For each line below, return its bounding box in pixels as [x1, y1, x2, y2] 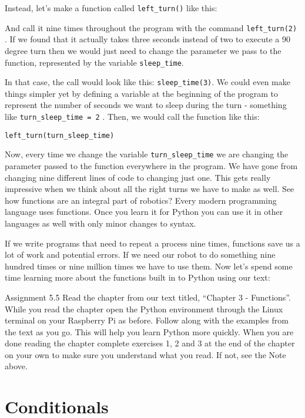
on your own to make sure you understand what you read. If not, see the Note [5, 348, 286, 360]
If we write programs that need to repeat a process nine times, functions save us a [5, 237, 300, 249]
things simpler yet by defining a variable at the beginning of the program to [5, 87, 279, 99]
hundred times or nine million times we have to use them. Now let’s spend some [5, 259, 293, 272]
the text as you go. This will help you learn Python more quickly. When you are [5, 325, 294, 338]
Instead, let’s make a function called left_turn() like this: [5, 2, 217, 14]
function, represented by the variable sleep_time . [5, 56, 184, 68]
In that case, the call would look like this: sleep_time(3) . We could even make [5, 76, 290, 88]
